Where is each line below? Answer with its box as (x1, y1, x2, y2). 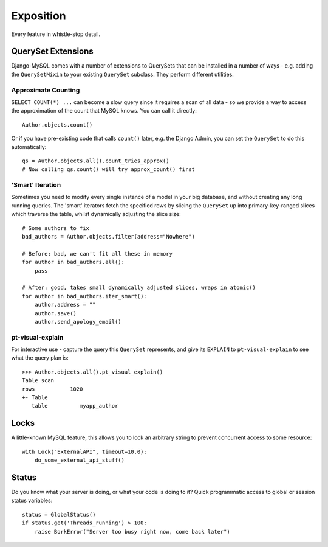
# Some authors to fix (22, 225, 90, 231)
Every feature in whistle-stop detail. (11, 30, 100, 38)
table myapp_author (31, 402, 118, 409)
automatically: (11, 143, 47, 150)
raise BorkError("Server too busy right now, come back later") (34, 528, 230, 535)
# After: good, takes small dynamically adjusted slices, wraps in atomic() (22, 284, 256, 291)
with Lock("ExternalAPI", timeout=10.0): (22, 448, 147, 455)
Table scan (22, 377, 55, 384)
